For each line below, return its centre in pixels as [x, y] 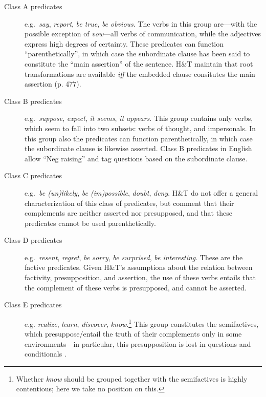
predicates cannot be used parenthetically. [90, 223]
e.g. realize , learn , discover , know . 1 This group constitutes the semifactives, [142, 323]
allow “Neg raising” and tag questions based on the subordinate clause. [136, 158]
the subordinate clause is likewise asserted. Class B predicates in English [138, 148]
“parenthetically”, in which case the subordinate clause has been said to [137, 54]
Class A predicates [33, 6]
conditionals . [46, 354]
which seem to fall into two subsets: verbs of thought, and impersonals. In [140, 128]
